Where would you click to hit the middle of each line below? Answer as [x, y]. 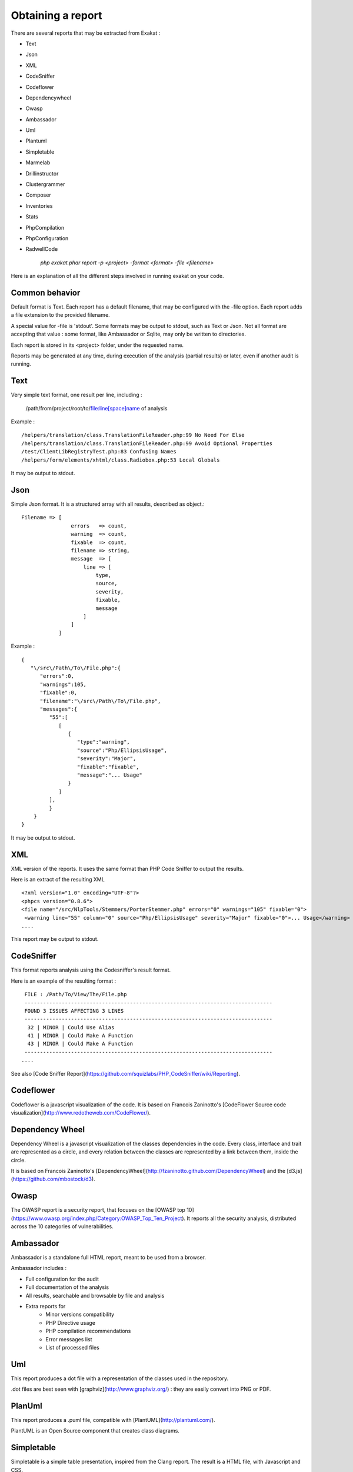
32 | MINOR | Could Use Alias [71, 1027]
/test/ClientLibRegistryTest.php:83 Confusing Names [99, 452]
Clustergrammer [45, 184]
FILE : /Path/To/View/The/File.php [76, 994]
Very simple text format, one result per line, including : [76, 395]
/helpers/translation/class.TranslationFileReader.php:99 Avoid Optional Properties [147, 443]
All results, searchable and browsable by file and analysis [95, 1295]
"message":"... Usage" [109, 775]
